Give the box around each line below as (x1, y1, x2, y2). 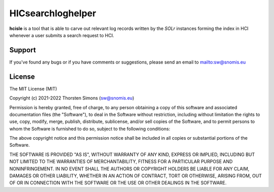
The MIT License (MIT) (9, 85, 57, 91)
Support (9, 46, 36, 54)
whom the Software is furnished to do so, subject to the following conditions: (9, 125, 170, 132)
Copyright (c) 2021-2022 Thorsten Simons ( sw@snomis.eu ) (9, 95, 134, 101)
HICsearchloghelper (9, 8, 96, 19)
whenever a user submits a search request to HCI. (9, 32, 114, 38)
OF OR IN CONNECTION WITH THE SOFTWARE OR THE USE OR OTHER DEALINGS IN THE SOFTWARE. (9, 180, 227, 186)
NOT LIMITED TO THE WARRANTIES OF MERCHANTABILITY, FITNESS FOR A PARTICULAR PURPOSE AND (9, 158, 233, 165)
